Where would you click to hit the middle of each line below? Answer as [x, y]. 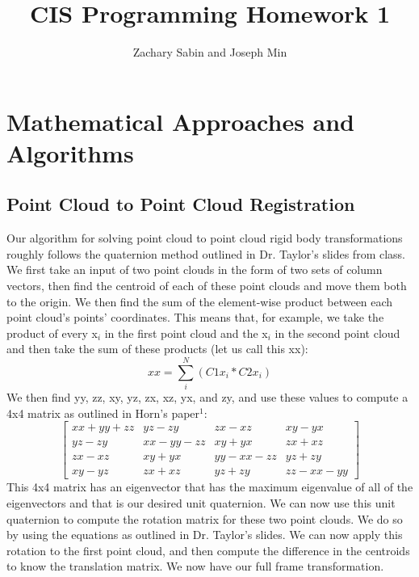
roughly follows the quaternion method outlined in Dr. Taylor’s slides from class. [206, 253]
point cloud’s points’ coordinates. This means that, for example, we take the [195, 317]
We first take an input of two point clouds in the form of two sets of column [195, 270]
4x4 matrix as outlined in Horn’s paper [103, 413]
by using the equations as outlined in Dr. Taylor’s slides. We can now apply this [205, 535]
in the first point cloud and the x [186, 333]
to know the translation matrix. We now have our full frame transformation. [195, 566]
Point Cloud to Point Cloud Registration [181, 204]
